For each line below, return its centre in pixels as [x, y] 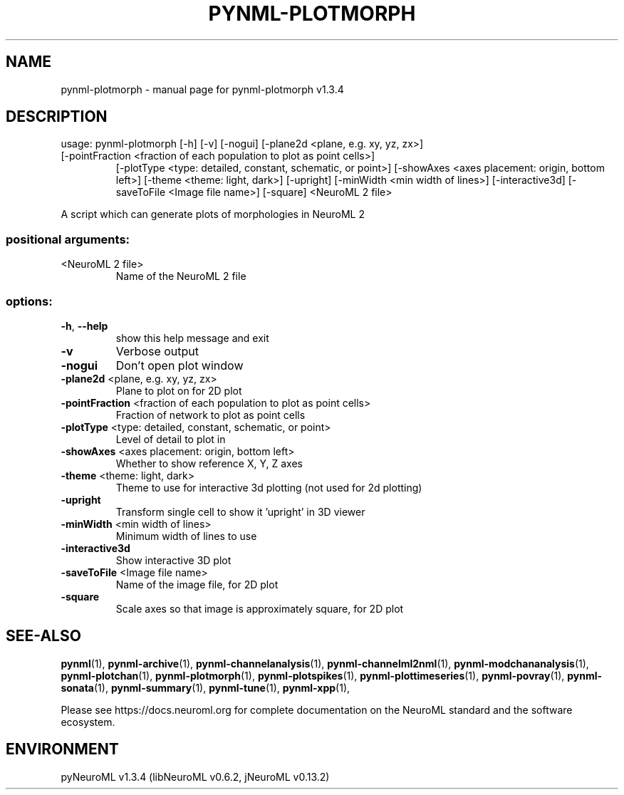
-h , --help [84, 326]
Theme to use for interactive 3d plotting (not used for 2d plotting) [269, 487]
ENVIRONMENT [62, 749]
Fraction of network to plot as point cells [210, 415]
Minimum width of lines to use [186, 536]
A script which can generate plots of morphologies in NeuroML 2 [213, 214]
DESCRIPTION [57, 117]
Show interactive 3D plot [173, 560]
